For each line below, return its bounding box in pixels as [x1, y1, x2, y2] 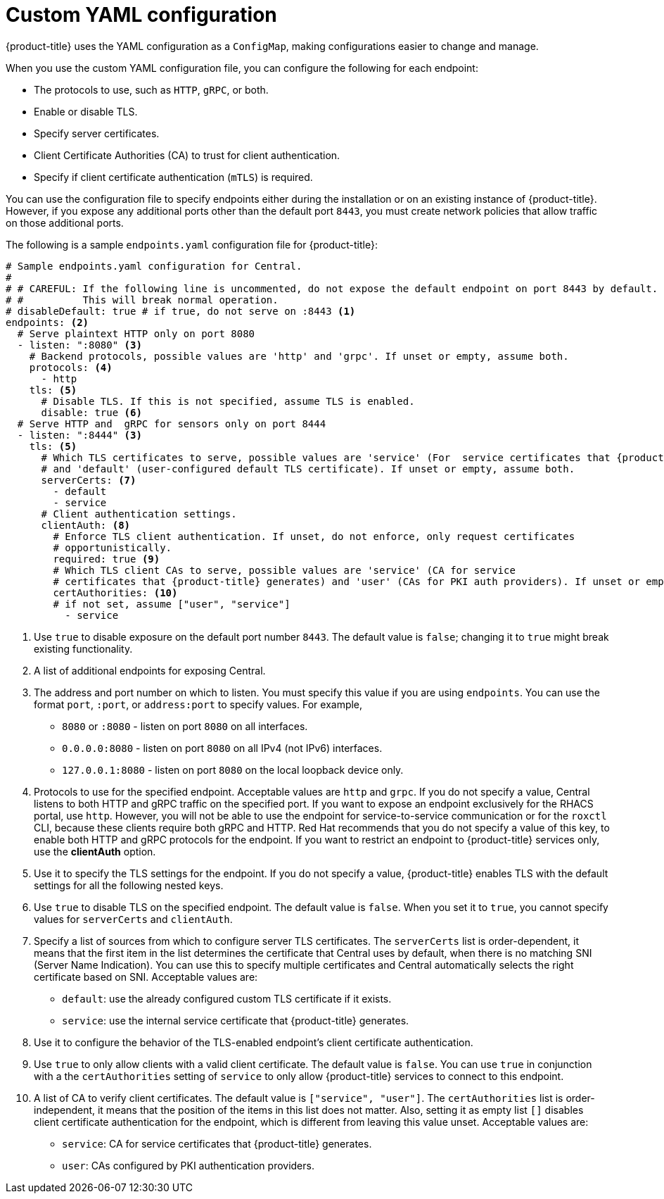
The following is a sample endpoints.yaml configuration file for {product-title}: [6, 238, 378, 251]
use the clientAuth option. [34, 845, 156, 858]
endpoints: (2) [6, 316, 89, 328]
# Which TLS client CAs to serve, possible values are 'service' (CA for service [53, 564, 516, 576]
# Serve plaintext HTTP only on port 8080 [17, 327, 255, 339]
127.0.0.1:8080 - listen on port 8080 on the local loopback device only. [62, 763, 404, 776]
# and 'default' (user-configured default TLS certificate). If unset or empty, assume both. [41, 463, 575, 475]
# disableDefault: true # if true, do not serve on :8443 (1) [6, 305, 356, 317]
